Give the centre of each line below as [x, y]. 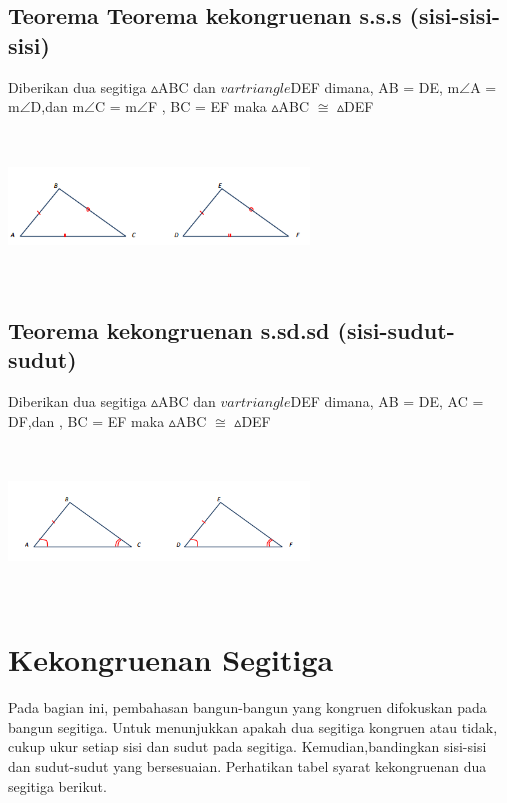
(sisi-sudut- [396, 329]
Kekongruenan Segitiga [171, 659]
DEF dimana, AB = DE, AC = [387, 401]
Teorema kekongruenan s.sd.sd [169, 329]
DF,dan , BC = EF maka [86, 420]
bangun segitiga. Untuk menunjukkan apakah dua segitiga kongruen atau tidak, [253, 726]
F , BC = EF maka [207, 106]
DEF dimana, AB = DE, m [375, 86]
